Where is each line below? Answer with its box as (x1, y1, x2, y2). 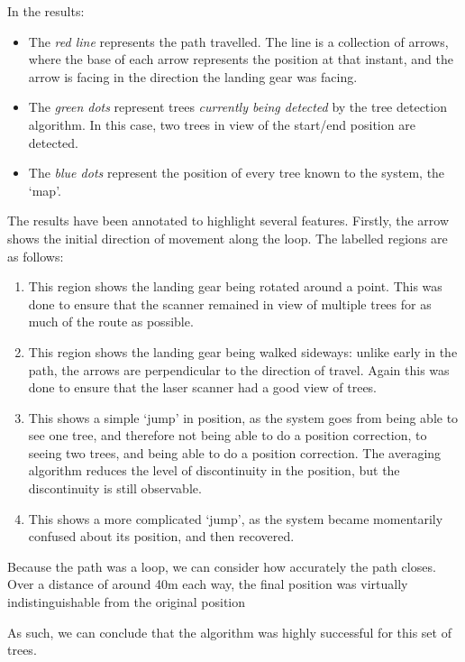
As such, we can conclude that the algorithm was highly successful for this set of (7, 622, 451, 641)
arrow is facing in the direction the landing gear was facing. (28, 67, 358, 86)
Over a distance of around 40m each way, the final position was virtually (7, 575, 408, 593)
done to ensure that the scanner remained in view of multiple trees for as (28, 294, 432, 313)
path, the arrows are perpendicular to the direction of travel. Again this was (28, 360, 450, 379)
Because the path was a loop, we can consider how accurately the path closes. (7, 556, 436, 575)
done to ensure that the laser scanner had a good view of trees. (28, 378, 378, 397)
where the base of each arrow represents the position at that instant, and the (28, 50, 453, 69)
